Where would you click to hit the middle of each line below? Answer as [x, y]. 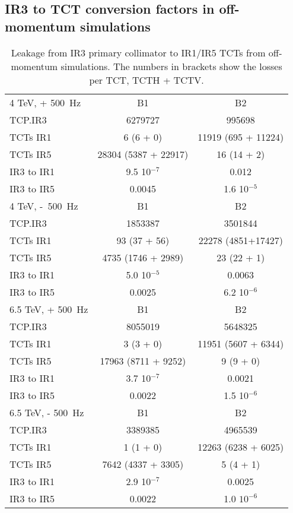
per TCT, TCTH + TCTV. [146, 80]
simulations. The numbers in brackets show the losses [171, 66]
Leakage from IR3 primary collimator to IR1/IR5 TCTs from [138, 52]
